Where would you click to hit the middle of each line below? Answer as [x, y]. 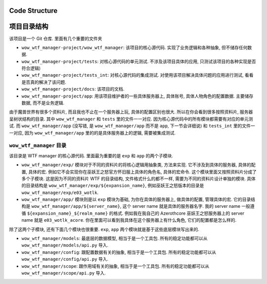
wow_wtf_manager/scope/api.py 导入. [64, 273]
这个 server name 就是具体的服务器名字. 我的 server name [181, 206]
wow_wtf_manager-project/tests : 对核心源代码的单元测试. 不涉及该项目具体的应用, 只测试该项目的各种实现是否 [139, 61]
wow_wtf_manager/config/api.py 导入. [65, 259]
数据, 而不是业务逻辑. [43, 103]
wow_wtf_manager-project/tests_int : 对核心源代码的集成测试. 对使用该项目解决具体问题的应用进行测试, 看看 [138, 75]
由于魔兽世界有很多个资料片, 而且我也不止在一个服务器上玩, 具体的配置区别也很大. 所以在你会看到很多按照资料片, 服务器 [131, 112]
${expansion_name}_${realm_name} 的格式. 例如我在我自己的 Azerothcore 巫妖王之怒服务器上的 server [136, 213]
